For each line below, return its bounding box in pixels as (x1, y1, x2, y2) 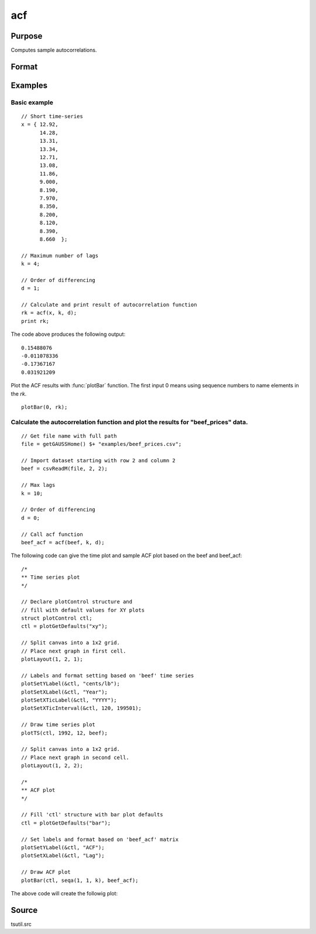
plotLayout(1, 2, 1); (21, 656, 83, 662)
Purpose (11, 31, 43, 41)
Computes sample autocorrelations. (11, 47, 97, 54)
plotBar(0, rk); (21, 404, 68, 410)
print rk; (21, 318, 49, 324)
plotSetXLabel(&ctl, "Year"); (21, 688, 108, 695)
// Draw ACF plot (21, 869, 71, 875)
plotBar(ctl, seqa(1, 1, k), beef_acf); (21, 877, 139, 884)
